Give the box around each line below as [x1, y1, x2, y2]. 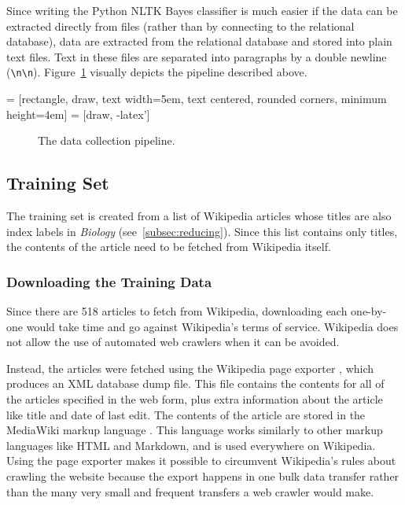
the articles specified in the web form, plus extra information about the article [6, 390, 383, 407]
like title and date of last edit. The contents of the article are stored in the [6, 406, 366, 422]
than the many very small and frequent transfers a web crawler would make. [6, 483, 374, 499]
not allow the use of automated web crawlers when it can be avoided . [6, 334, 340, 350]
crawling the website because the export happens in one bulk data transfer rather [6, 467, 399, 484]
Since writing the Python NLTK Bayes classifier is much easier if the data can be [6, 2, 398, 18]
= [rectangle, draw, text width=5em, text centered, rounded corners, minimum [6, 90, 387, 107]
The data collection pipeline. [38, 132, 175, 149]
